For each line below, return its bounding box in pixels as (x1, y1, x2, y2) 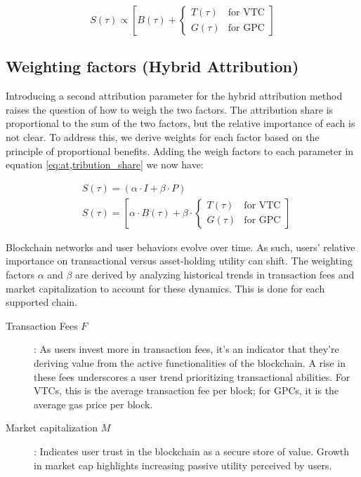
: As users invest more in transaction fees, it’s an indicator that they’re (34, 342, 339, 356)
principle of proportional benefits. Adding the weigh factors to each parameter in (6, 143, 354, 158)
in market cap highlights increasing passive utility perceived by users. (34, 457, 332, 472)
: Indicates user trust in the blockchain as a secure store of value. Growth (34, 443, 350, 458)
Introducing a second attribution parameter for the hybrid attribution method (6, 88, 343, 103)
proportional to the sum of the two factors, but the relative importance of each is (6, 116, 355, 130)
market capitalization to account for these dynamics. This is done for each (6, 281, 325, 295)
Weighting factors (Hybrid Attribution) (6, 55, 299, 77)
